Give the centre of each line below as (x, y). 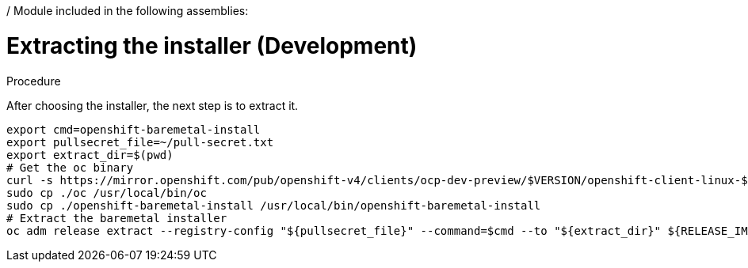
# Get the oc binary (70, 167)
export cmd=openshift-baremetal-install (134, 129)
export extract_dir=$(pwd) (90, 155)
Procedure (34, 81)
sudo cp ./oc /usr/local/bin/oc (107, 193)
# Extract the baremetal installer (117, 218)
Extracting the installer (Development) (212, 45)
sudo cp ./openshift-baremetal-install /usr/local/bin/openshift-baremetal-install (274, 205)
